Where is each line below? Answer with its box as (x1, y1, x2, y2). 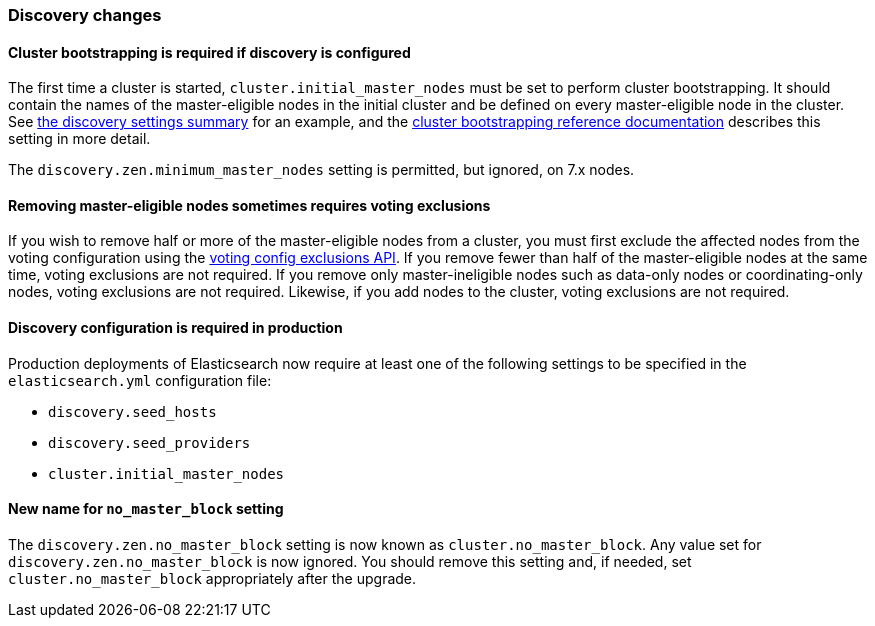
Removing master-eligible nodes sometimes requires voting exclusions (8, 196, 491, 214)
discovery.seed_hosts (48, 403, 217, 420)
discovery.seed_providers (48, 434, 251, 451)
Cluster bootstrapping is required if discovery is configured (8, 43, 411, 61)
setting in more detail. (8, 130, 151, 148)
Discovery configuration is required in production (8, 319, 343, 337)
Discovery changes (8, 5, 162, 25)
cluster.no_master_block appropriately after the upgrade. (8, 569, 417, 587)
